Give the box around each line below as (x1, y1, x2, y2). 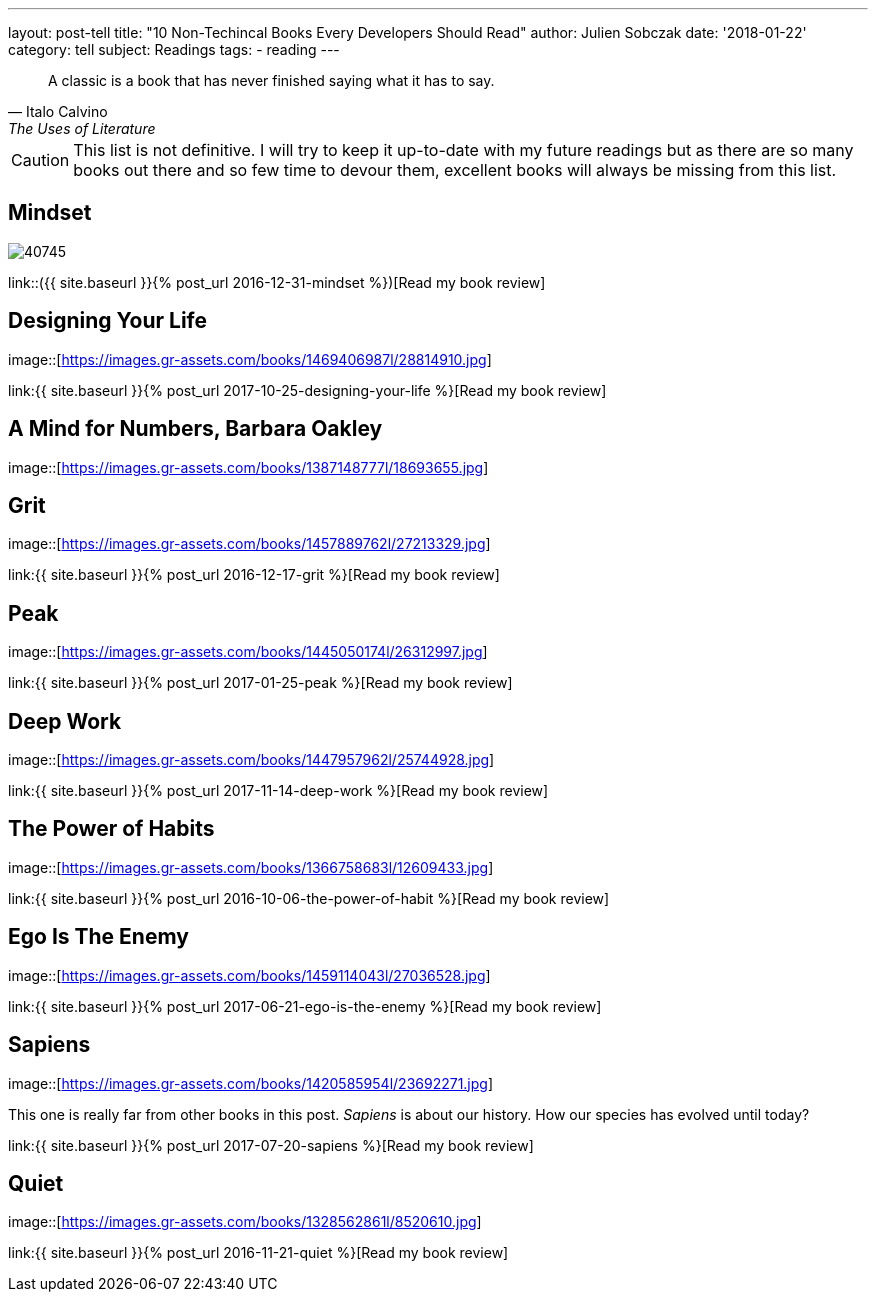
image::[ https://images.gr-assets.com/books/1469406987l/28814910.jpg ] (8, 350, 492, 368)
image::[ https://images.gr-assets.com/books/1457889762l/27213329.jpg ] (8, 535, 491, 553)
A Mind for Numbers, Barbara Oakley (8, 416, 383, 442)
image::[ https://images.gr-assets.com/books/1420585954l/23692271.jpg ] (8, 1074, 494, 1092)
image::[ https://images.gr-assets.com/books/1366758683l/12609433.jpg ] (8, 858, 494, 876)
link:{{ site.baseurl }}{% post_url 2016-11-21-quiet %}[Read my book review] (8, 1244, 509, 1262)
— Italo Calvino (8, 103, 108, 120)
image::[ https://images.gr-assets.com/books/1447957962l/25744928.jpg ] (8, 751, 495, 769)
